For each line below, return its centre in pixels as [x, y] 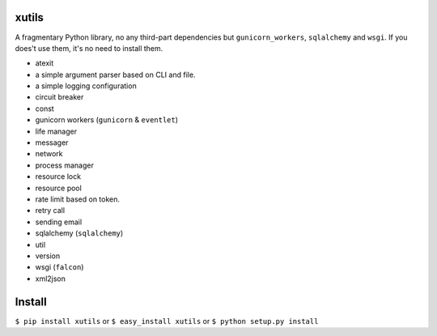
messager [52, 142]
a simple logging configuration [86, 86]
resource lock [58, 177]
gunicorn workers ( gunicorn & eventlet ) [106, 120]
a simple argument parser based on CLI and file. [115, 74]
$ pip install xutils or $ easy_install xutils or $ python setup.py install [167, 321]
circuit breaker [59, 97]
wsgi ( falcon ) [59, 267]
